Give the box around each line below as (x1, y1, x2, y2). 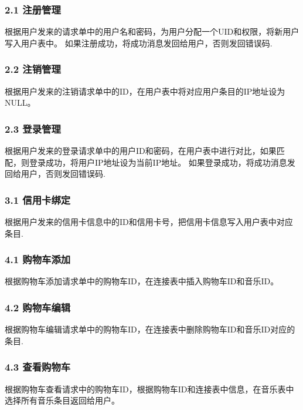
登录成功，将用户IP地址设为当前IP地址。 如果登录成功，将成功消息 (29, 156, 287, 168)
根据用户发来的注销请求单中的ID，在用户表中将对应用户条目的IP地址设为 (5, 85, 285, 97)
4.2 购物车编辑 (5, 300, 71, 314)
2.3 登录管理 (5, 121, 61, 136)
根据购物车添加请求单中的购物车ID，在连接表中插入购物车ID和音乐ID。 (5, 275, 279, 287)
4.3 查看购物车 (5, 359, 71, 374)
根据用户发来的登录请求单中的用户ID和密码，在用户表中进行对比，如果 (5, 144, 277, 157)
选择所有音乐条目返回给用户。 (5, 394, 120, 406)
